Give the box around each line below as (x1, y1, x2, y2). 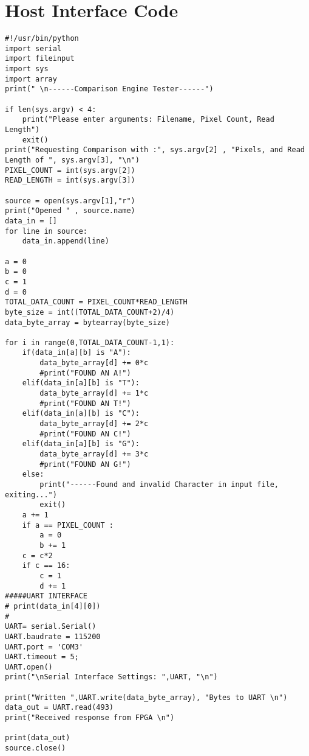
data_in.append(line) (22, 237, 109, 246)
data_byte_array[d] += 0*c (39, 359, 149, 368)
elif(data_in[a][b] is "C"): (22, 409, 140, 418)
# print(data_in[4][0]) (5, 601, 101, 611)
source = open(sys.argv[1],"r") (5, 196, 135, 205)
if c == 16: (22, 561, 70, 570)
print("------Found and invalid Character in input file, (39, 480, 279, 489)
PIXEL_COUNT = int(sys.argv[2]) (5, 166, 135, 175)
